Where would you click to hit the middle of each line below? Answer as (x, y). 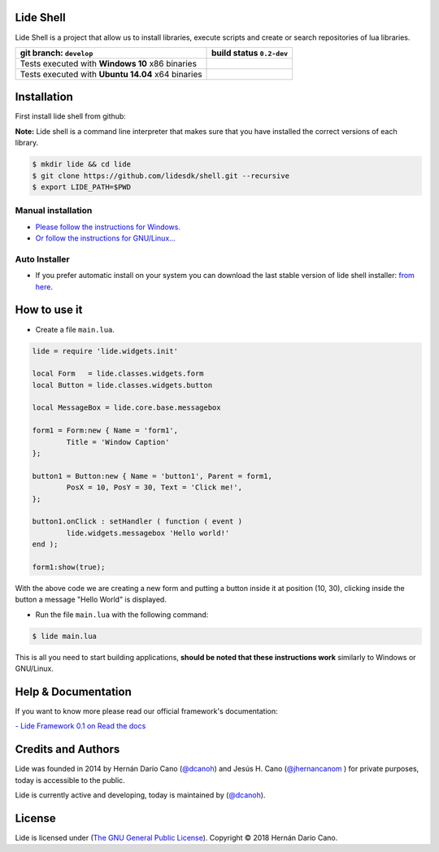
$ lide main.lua (65, 636)
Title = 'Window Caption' (118, 442)
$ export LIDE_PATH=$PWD (82, 187)
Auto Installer (42, 259)
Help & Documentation (73, 691)
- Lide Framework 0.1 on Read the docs (80, 726)
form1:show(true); (69, 567)
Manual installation (54, 211)
